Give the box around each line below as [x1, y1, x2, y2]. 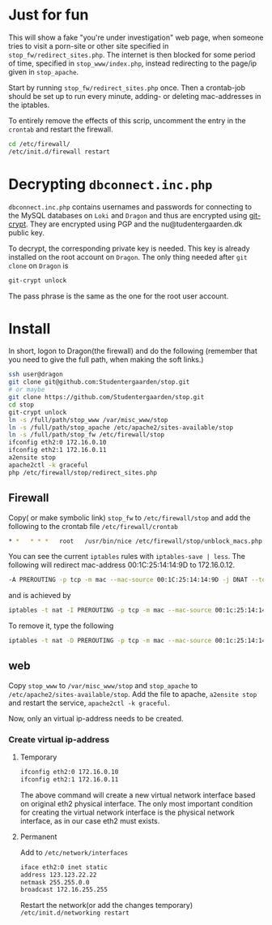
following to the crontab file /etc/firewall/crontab [8, 521, 178, 531]
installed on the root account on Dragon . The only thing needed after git [8, 252, 248, 261]
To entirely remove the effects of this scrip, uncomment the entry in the [8, 115, 247, 125]
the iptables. [8, 100, 50, 110]
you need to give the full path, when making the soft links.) [8, 355, 204, 364]
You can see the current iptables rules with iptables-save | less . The [8, 552, 245, 561]
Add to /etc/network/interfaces [19, 847, 128, 857]
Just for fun [8, 6, 89, 24]
